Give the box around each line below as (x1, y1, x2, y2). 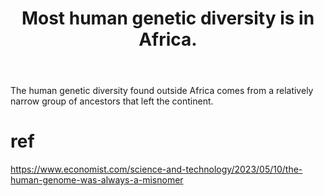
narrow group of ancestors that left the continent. (10, 95, 214, 107)
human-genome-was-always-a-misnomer (10, 174, 184, 186)
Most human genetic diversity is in (21, 7, 315, 30)
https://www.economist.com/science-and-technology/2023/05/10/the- (10, 163, 303, 176)
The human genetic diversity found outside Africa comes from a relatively (10, 85, 314, 97)
